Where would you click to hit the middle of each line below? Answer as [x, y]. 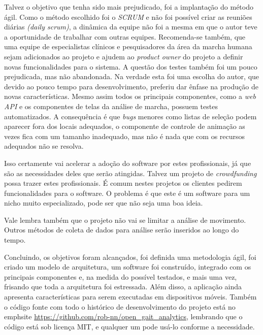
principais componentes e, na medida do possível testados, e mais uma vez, [121, 276]
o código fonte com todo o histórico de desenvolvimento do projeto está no [120, 306]
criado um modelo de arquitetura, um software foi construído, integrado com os [128, 267]
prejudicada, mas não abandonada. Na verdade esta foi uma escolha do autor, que [132, 76]
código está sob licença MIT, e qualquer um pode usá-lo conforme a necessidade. [129, 326]
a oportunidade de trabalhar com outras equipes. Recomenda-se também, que [125, 36]
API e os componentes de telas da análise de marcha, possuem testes [111, 106]
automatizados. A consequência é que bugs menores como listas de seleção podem [130, 116]
